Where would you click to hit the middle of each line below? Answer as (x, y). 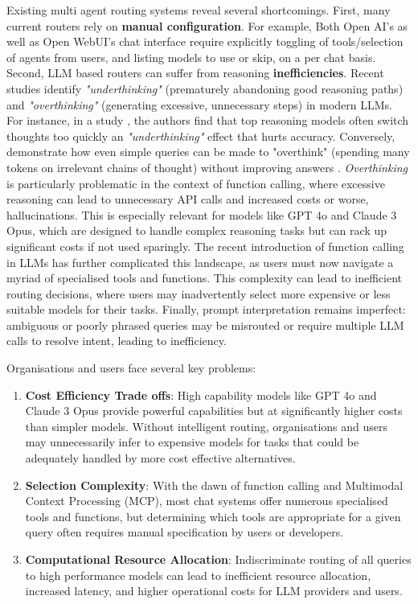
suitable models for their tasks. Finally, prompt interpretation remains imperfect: (206, 309)
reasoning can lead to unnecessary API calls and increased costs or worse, (188, 199)
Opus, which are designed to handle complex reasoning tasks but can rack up (197, 230)
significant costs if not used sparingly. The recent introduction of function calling (205, 246)
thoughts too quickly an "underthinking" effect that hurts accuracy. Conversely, (201, 136)
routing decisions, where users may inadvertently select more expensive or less (199, 293)
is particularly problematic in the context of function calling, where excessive (196, 183)
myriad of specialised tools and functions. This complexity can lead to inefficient (204, 278)
